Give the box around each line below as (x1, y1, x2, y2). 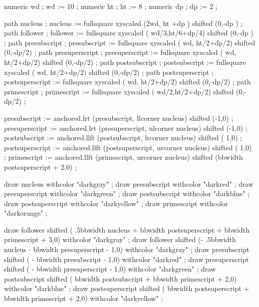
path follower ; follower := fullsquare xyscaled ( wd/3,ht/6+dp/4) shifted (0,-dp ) (4, 27, 254, 38)
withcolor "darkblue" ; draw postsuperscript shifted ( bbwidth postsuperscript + (4, 283, 250, 294)
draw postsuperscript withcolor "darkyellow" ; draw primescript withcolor (4, 198, 229, 208)
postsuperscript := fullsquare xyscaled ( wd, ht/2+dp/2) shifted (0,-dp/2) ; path (4, 76, 251, 87)
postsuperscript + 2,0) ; (4, 161, 77, 172)
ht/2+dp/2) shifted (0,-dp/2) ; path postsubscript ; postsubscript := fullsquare (4, 56, 246, 67)
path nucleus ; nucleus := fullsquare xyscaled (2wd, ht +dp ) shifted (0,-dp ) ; (4, 17, 243, 28)
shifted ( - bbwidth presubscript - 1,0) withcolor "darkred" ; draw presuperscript (4, 254, 249, 264)
